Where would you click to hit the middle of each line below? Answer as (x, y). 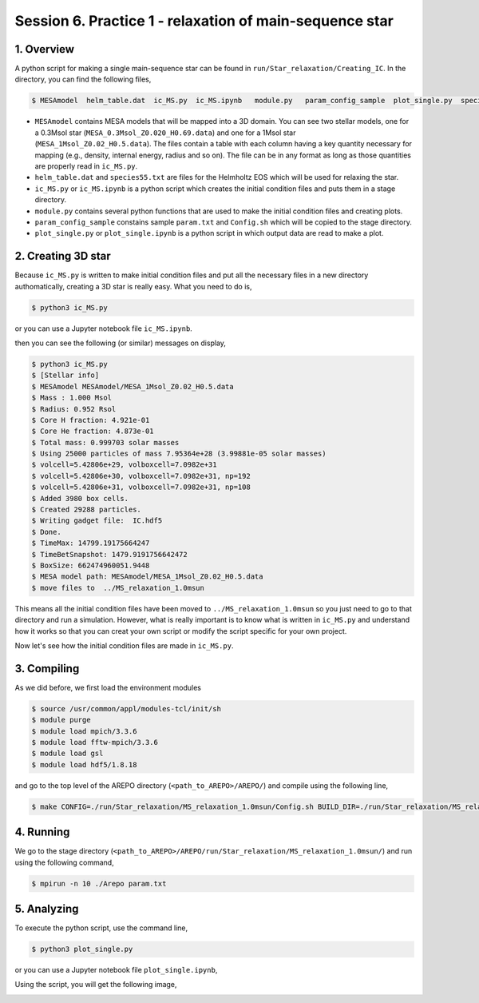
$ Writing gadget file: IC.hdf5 (97, 521)
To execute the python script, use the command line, (101, 928)
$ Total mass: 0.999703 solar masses (105, 442)
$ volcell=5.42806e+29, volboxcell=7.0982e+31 (124, 465)
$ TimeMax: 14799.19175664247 (91, 543)
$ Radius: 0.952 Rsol (74, 409)
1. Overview (45, 49)
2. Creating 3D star (63, 256)
